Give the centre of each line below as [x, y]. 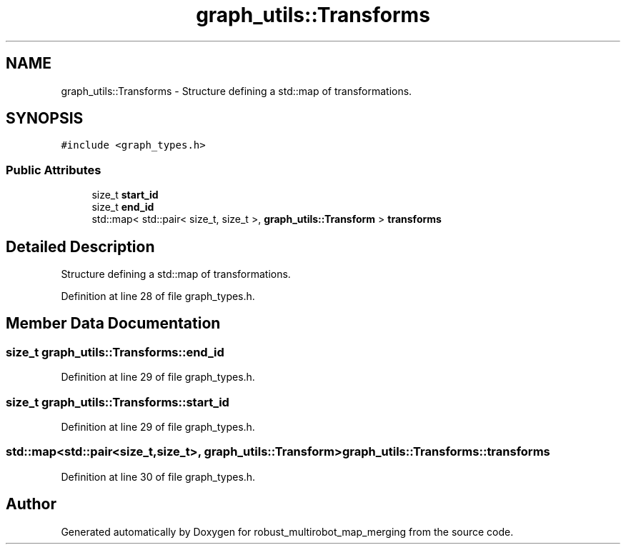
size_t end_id [123, 207]
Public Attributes [54, 170]
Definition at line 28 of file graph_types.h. [158, 296]
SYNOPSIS [45, 119]
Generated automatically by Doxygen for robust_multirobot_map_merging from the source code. [287, 531]
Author [31, 504]
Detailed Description [80, 246]
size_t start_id [125, 195]
